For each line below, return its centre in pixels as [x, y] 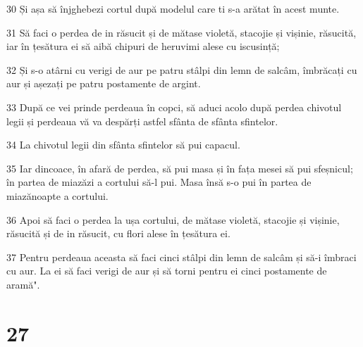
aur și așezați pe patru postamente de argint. [104, 83]
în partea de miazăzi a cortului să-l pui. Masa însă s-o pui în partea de [159, 182]
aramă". [23, 284]
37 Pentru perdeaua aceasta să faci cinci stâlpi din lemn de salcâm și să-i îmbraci [181, 257]
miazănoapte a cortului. [57, 195]
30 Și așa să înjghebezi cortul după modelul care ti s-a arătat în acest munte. [173, 8]
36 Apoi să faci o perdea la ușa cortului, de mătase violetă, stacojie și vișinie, [173, 219]
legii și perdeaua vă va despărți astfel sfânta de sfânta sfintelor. [142, 121]
